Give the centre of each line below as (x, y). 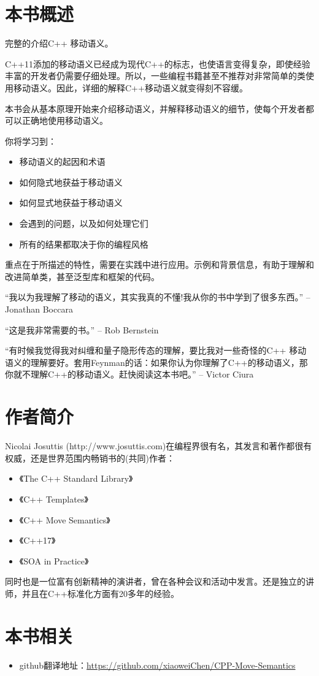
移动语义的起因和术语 (62, 161)
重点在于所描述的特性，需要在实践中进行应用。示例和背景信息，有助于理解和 (159, 264)
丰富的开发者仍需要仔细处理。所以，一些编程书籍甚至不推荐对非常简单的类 (155, 76)
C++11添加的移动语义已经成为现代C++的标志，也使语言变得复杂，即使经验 (158, 63)
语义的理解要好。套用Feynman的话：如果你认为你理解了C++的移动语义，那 (156, 362)
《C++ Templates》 (54, 499)
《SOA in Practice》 (54, 560)
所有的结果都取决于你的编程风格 (84, 244)
